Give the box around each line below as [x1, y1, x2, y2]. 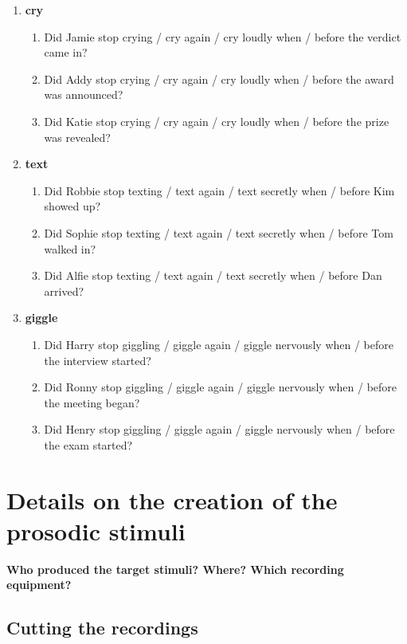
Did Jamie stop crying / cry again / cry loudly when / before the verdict [44, 28, 401, 45]
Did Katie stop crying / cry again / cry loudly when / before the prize [44, 112, 389, 129]
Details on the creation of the [6, 483, 338, 516]
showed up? [44, 198, 101, 214]
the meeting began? [44, 394, 140, 410]
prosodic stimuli [6, 514, 186, 547]
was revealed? [44, 128, 111, 145]
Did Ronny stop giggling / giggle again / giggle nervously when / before [44, 379, 397, 395]
